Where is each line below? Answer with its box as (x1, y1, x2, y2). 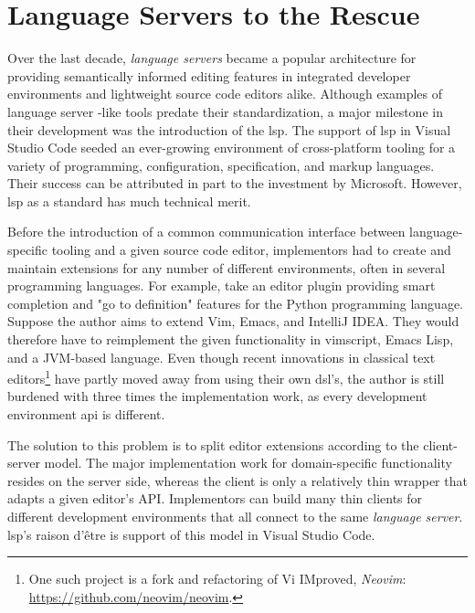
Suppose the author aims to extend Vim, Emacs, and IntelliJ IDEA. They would (7, 312, 459, 331)
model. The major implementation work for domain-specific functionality (44, 453, 452, 472)
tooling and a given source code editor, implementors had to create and (51, 240, 451, 259)
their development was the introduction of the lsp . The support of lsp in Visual (7, 120, 451, 139)
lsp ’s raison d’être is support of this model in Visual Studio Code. (7, 524, 375, 544)
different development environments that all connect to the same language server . (7, 507, 463, 526)
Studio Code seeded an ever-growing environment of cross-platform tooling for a (7, 138, 456, 157)
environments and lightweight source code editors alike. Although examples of (7, 84, 443, 103)
